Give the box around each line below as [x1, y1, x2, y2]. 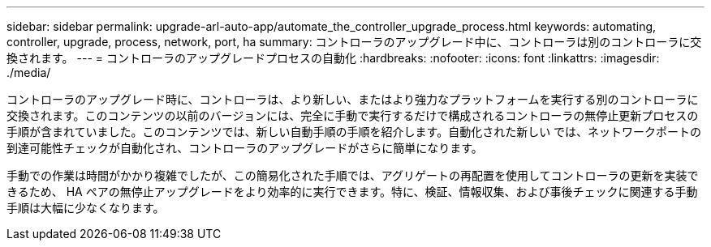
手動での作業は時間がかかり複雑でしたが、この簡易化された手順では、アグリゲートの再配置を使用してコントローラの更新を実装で [6, 168, 699, 182]
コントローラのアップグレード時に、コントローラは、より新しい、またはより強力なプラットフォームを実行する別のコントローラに [6, 92, 699, 106]
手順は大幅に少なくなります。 [6, 201, 165, 215]
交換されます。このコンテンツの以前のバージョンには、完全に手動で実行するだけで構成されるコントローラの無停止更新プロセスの [6, 109, 699, 122]
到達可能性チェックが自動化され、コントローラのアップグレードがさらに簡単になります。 [6, 141, 483, 155]
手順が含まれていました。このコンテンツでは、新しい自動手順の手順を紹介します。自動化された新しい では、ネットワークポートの [6, 125, 702, 138]
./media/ [6, 66, 51, 79]
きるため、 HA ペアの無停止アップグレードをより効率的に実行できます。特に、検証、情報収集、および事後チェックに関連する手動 [6, 185, 698, 198]
